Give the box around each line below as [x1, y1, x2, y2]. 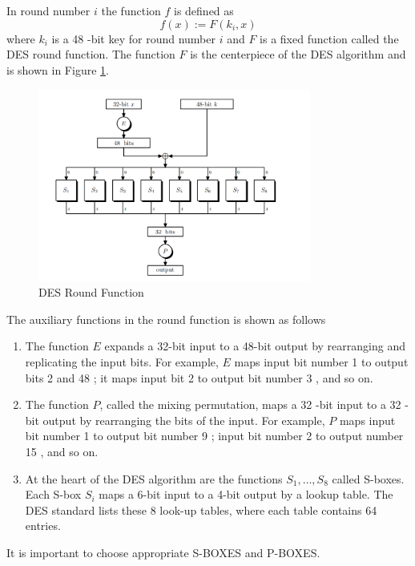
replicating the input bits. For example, [25, 354, 219, 370]
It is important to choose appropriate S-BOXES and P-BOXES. [6, 544, 320, 560]
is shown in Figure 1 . [6, 61, 109, 78]
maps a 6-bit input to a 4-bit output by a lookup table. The [99, 486, 393, 503]
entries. [25, 517, 61, 534]
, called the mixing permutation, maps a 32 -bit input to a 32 [99, 396, 401, 413]
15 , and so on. [25, 443, 99, 459]
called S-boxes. [332, 470, 405, 487]
